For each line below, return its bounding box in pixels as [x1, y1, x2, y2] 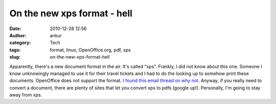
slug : [9, 54, 20, 60]
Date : [9, 25, 21, 32]
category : [9, 40, 31, 46]
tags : [9, 46, 21, 53]
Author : [9, 32, 27, 38]
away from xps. [9, 92, 42, 98]
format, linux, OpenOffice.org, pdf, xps [50, 46, 131, 53]
